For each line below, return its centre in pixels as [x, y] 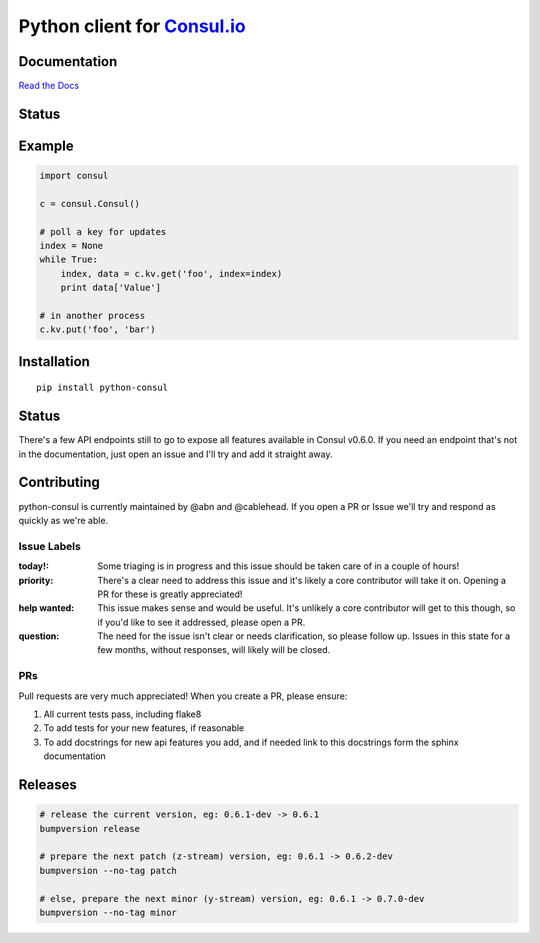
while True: [69, 259]
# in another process [92, 315]
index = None [71, 246]
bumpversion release [89, 828]
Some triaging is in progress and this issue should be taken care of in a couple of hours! [278, 566]
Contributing [59, 482]
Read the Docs [49, 86]
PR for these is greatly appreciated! [170, 594]
